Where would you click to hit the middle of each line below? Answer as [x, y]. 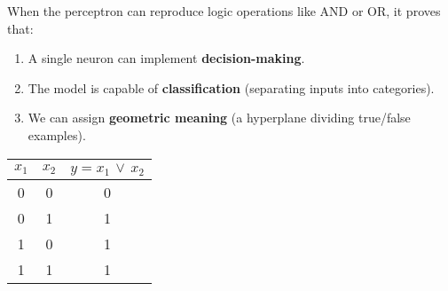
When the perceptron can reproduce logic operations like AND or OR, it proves [224, 11]
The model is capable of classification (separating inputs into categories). [231, 87]
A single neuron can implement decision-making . [166, 58]
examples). [57, 134]
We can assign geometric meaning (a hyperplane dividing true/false [219, 118]
